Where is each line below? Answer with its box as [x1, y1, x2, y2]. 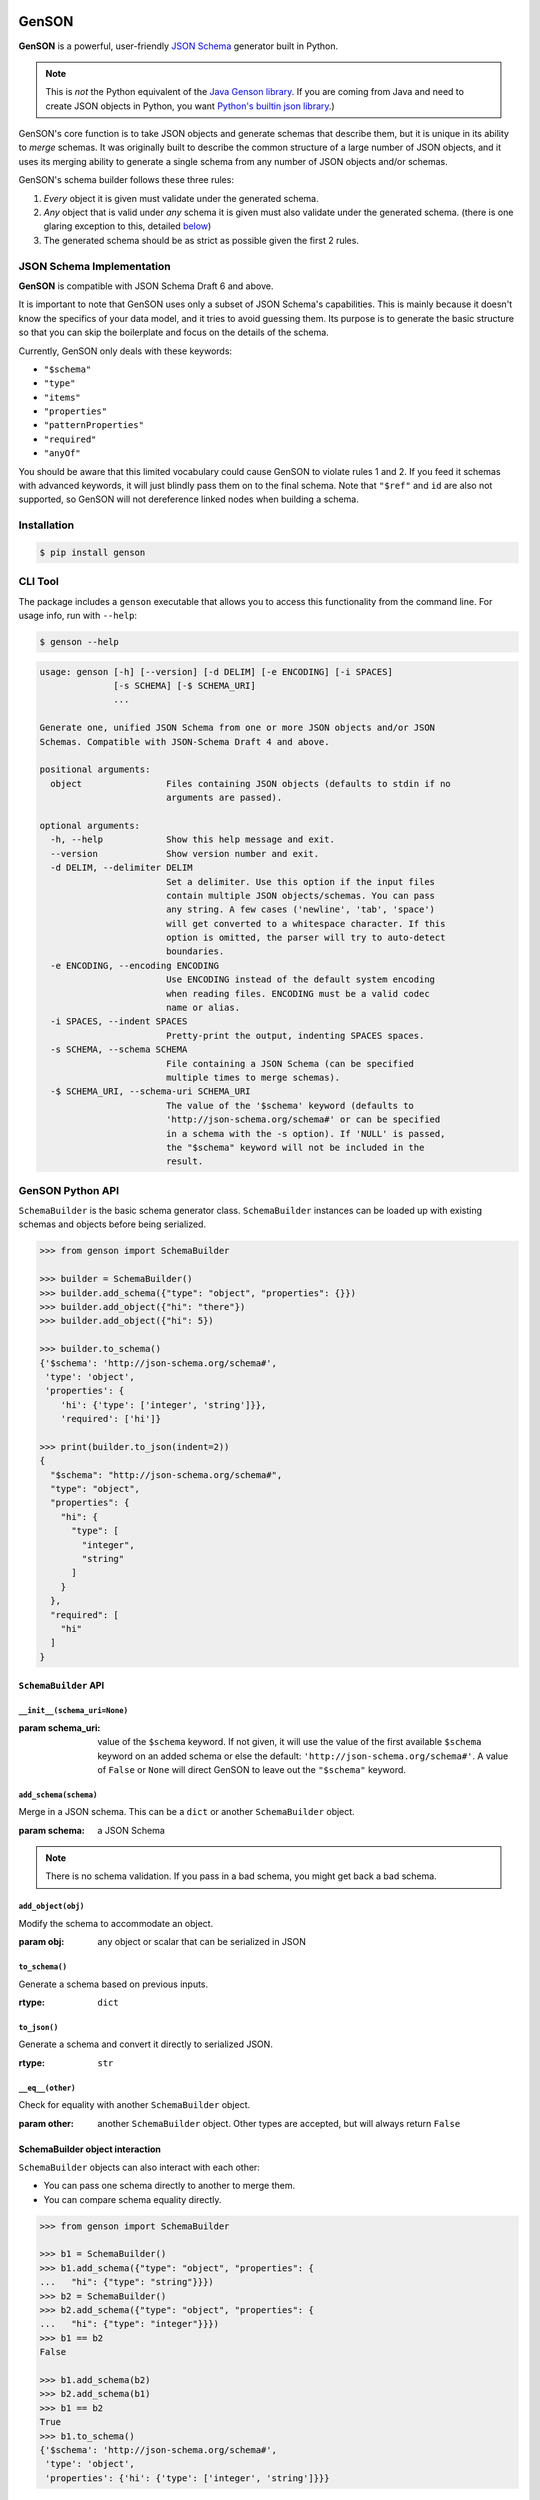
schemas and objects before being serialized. [18, 1218, 207, 1230]
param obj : [18, 1936, 65, 1948]
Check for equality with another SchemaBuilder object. [18, 2099, 251, 2111]
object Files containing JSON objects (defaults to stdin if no [50, 778, 452, 789]
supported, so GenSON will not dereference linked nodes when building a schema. [18, 493, 359, 505]
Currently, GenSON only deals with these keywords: [18, 345, 233, 357]
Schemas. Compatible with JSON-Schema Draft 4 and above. [39, 736, 330, 747]
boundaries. [165, 946, 225, 957]
